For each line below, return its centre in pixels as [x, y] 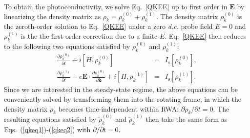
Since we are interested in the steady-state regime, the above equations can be [121, 89]
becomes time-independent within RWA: [119, 108]
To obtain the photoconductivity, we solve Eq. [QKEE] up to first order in [116, 6]
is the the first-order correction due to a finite [89, 35]
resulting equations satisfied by [50, 119]
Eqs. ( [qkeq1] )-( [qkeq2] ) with [47, 129]
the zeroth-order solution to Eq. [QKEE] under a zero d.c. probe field [108, 26]
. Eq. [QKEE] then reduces [206, 35]
